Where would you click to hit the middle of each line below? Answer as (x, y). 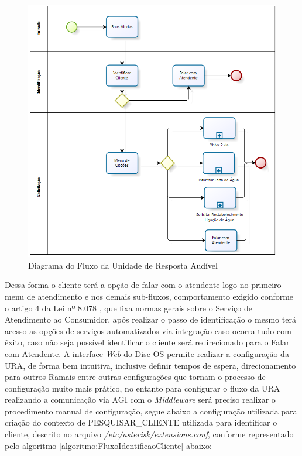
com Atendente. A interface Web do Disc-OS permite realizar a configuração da (147, 353)
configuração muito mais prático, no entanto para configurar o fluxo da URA (143, 388)
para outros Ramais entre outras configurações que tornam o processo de (135, 377)
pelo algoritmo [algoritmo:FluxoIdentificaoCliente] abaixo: (108, 445)
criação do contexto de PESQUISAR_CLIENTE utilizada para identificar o (141, 422)
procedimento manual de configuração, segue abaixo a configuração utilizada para (151, 411)
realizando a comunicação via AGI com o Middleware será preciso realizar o (140, 400)
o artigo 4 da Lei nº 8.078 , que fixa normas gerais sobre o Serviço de (128, 308)
